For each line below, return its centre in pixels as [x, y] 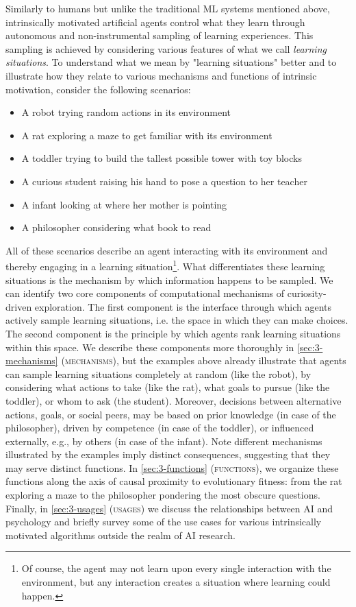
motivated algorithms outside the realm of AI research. [120, 535]
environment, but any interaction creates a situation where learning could [176, 582]
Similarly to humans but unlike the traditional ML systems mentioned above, [168, 8]
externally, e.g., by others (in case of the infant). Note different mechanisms [164, 441]
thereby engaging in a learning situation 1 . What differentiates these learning [165, 265]
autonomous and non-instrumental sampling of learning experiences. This [160, 35]
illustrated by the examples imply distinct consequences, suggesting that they [168, 454]
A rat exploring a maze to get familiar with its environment [147, 135]
